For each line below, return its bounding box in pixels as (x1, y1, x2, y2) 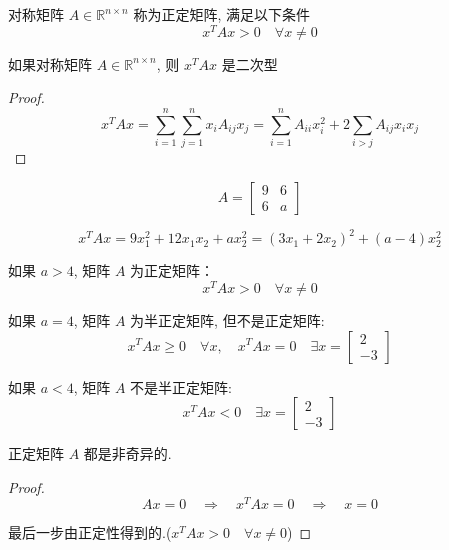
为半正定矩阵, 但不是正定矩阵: (130, 309, 325, 330)
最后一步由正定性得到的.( (8, 522, 172, 543)
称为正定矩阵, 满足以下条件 (133, 4, 310, 24)
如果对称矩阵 (8, 53, 92, 74)
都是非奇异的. (83, 443, 172, 464)
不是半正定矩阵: (130, 376, 233, 397)
